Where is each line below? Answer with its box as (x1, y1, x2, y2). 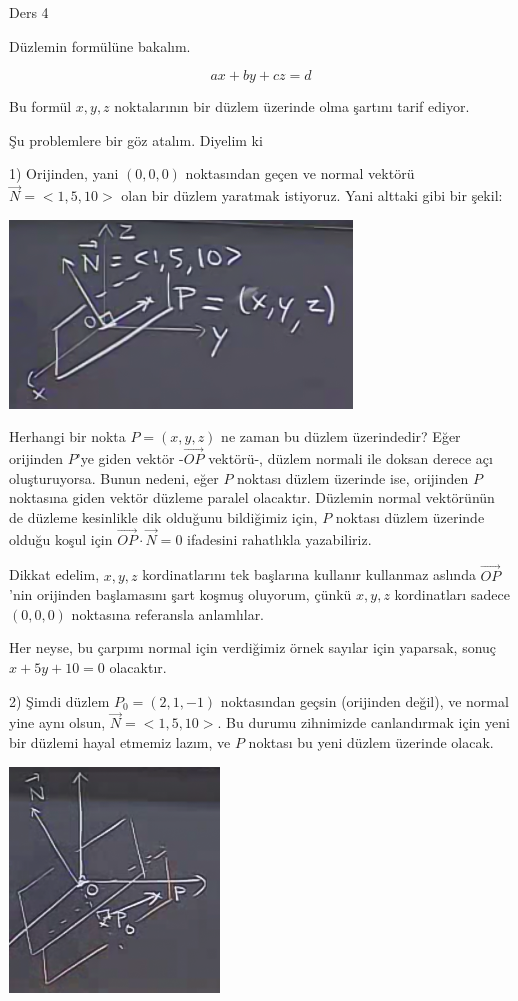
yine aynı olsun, (9, 712, 106, 733)
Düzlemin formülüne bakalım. (9, 35, 191, 56)
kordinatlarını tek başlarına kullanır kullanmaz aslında (142, 564, 476, 585)
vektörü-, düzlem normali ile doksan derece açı (208, 448, 493, 469)
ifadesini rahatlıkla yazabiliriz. (187, 528, 372, 549)
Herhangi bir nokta (9, 426, 126, 447)
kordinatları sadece (394, 584, 510, 605)
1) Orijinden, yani (9, 163, 119, 184)
